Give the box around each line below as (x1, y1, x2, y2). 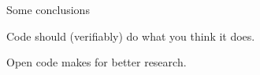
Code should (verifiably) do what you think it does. (6, 27, 255, 44)
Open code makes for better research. (6, 54, 187, 70)
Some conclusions (6, 2, 90, 17)
